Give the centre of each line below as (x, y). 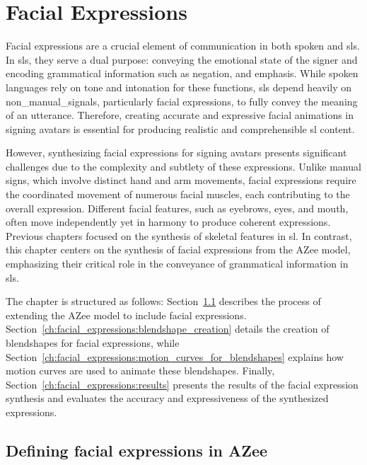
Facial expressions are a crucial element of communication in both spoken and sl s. (183, 46)
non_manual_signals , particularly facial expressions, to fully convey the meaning (182, 101)
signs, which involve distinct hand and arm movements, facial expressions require (181, 180)
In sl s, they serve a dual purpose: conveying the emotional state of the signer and (182, 59)
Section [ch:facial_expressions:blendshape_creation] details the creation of (168, 329)
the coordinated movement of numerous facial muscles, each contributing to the (178, 194)
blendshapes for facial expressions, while (93, 343)
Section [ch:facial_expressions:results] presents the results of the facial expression (182, 384)
